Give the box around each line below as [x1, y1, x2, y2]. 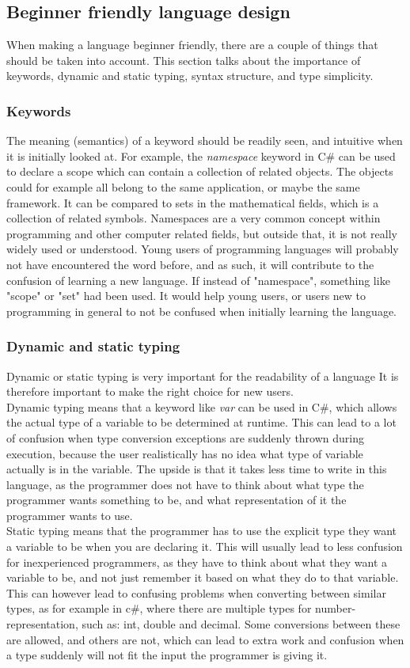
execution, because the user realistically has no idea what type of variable [6, 445, 363, 461]
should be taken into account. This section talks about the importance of [6, 51, 361, 68]
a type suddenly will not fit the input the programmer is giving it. [6, 647, 328, 663]
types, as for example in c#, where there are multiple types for [6, 600, 312, 617]
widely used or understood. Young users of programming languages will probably [6, 241, 399, 257]
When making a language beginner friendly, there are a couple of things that [6, 36, 378, 53]
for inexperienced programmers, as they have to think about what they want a [6, 553, 388, 570]
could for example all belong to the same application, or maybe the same [6, 178, 360, 195]
